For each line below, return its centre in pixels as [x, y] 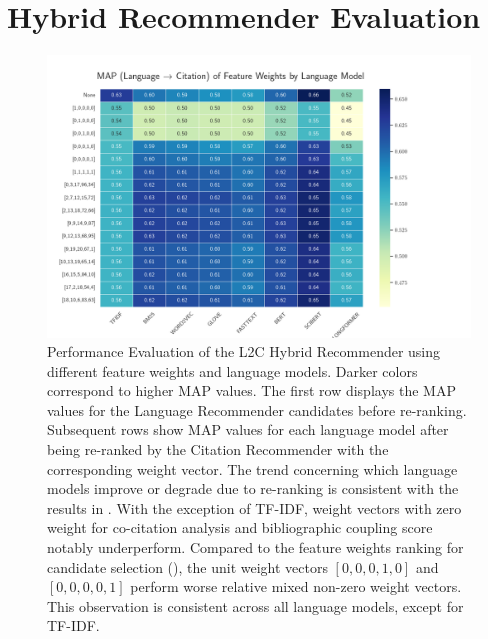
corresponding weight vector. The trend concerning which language [252, 468]
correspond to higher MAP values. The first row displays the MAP [251, 390]
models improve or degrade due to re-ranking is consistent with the [253, 488]
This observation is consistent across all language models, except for [255, 605]
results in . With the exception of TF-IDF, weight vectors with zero [254, 507]
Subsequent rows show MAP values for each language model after [248, 429]
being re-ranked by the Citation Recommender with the [218, 449]
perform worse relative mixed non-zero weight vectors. [296, 586]
